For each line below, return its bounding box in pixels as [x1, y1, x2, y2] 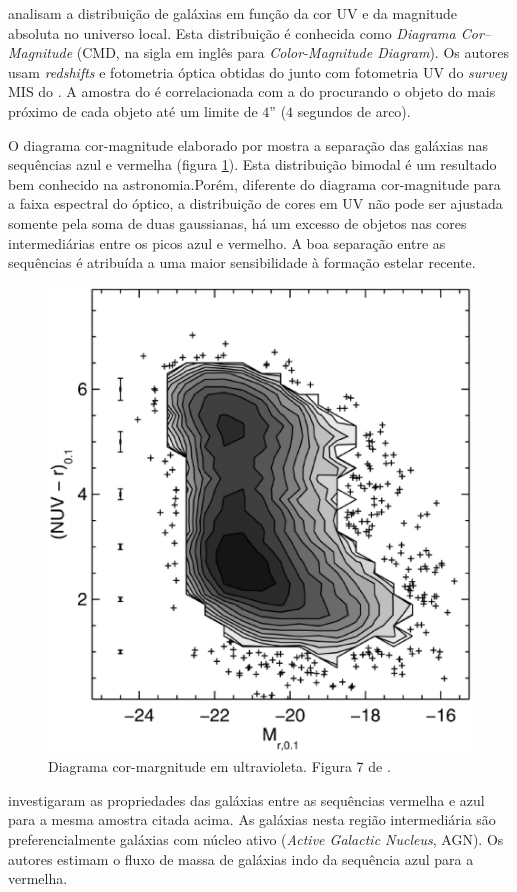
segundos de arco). [297, 100, 411, 121]
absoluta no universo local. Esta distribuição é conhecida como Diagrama [8, 22, 456, 43]
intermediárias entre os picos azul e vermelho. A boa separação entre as [8, 232, 446, 253]
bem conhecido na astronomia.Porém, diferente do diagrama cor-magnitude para [8, 173, 501, 194]
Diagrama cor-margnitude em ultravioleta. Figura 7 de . [48, 756, 391, 777]
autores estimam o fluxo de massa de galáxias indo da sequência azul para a [8, 848, 474, 869]
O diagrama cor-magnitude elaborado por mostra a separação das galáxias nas [8, 134, 489, 155]
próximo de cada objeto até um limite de [8, 100, 258, 121]
